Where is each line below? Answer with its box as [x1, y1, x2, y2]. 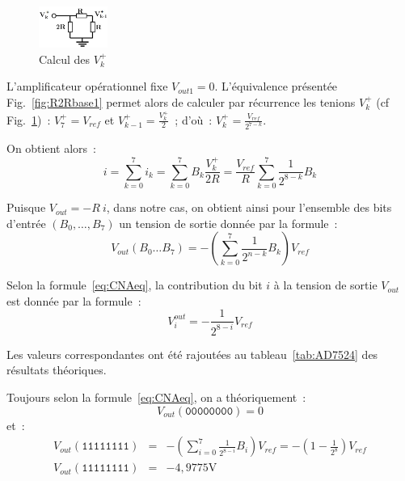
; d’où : [175, 111, 213, 128]
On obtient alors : [6, 140, 96, 157]
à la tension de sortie [273, 276, 378, 293]
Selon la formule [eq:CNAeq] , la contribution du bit [6, 276, 263, 293]
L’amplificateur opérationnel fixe [6, 78, 168, 95]
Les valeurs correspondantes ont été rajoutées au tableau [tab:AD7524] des [6, 345, 378, 362]
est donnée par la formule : [6, 292, 141, 309]
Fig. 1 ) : [6, 111, 51, 128]
